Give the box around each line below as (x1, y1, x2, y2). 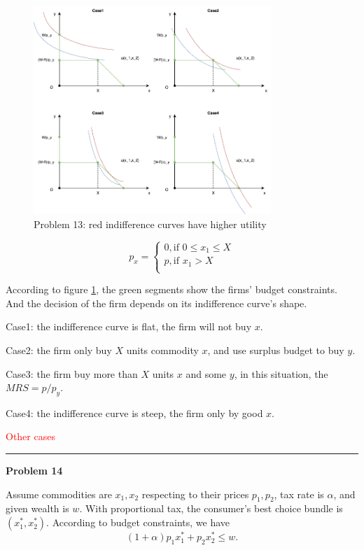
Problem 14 (6, 463, 63, 478)
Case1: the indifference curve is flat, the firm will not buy (6, 319, 252, 334)
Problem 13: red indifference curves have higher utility (34, 217, 267, 232)
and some (185, 366, 227, 381)
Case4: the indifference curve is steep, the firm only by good (6, 405, 263, 420)
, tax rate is (274, 486, 324, 501)
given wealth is (6, 501, 69, 516)
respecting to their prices (141, 486, 249, 501)
